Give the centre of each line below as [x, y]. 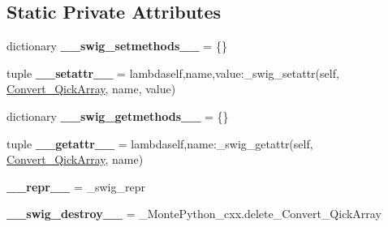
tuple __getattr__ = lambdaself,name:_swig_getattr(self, [160, 143]
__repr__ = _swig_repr [76, 186]
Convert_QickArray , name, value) [91, 89]
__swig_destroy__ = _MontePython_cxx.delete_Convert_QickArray [194, 214]
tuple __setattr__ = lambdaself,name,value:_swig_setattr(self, [173, 73]
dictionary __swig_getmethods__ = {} [118, 116]
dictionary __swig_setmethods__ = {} [117, 46]
